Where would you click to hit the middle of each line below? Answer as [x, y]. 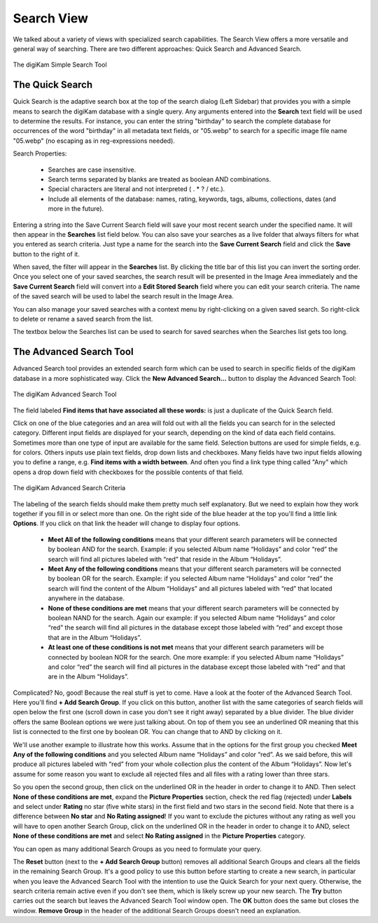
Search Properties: [40, 153]
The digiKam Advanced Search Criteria [69, 488]
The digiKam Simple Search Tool [60, 65]
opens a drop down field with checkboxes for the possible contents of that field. [128, 472]
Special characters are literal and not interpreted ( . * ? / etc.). [136, 189]
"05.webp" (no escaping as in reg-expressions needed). [94, 141]
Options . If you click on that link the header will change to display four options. [127, 523]
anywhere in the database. [86, 598]
